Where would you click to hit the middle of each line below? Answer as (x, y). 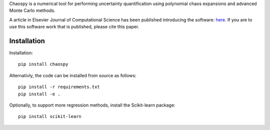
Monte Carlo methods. (32, 10)
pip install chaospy (43, 64)
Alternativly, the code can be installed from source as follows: (73, 75)
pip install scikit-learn (50, 117)
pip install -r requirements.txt (59, 87)
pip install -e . (39, 94)
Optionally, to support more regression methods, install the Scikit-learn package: (92, 105)
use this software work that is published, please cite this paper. (74, 27)
